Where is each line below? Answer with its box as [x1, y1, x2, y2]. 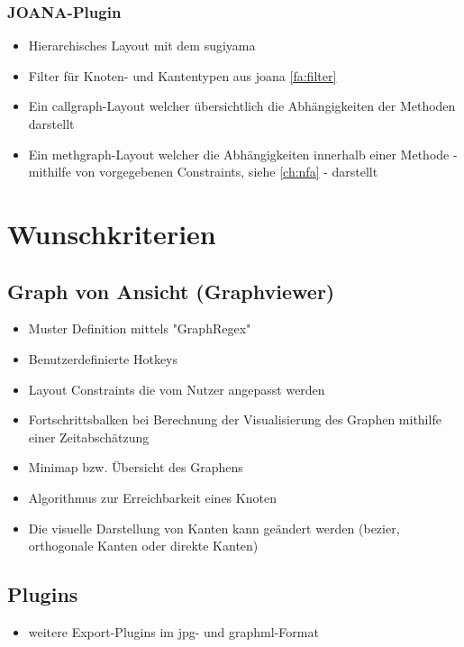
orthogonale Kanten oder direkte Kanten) [28, 536, 259, 555]
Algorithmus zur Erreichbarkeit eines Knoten [28, 488, 277, 506]
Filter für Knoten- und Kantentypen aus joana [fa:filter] [28, 66, 337, 85]
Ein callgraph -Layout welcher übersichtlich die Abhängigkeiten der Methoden [28, 96, 456, 115]
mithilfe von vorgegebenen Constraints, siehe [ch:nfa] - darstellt [28, 162, 378, 181]
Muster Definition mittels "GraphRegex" [28, 319, 251, 338]
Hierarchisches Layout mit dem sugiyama [28, 36, 256, 55]
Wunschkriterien [7, 214, 216, 251]
